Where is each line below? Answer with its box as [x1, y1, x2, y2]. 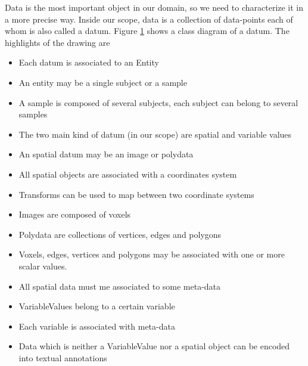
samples [18, 108, 48, 120]
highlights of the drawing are [5, 36, 110, 48]
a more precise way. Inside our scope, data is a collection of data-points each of [5, 13, 293, 25]
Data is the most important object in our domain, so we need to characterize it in [5, 1, 304, 13]
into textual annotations [18, 351, 107, 364]
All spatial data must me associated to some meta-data [18, 280, 221, 292]
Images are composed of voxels [18, 208, 131, 221]
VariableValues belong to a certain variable [18, 300, 175, 312]
